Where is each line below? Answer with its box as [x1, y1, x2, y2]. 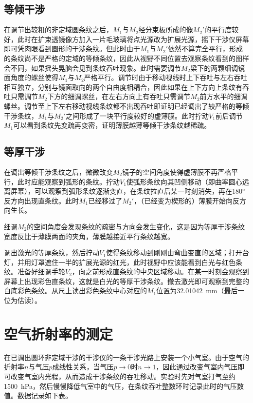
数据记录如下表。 [17, 390, 72, 401]
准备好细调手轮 [17, 266, 65, 277]
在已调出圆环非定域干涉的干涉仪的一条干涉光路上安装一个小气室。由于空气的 [4, 352, 249, 362]
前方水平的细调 [199, 91, 248, 101]
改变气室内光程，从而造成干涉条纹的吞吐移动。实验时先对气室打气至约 [10, 371, 235, 381]
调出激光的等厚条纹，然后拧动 [4, 247, 99, 258]
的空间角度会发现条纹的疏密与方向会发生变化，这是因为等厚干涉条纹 [27, 221, 245, 231]
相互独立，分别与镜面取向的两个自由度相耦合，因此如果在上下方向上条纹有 [4, 81, 242, 92]
